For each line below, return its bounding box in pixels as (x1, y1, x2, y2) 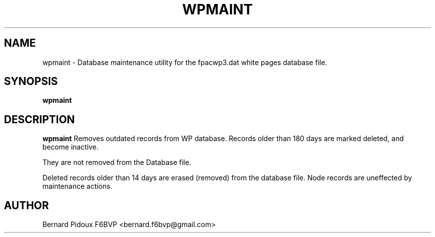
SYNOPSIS (4, 75, 58, 88)
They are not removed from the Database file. (42, 158, 191, 167)
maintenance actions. (42, 182, 113, 191)
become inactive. (42, 143, 99, 152)
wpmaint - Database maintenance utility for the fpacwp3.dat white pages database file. (42, 58, 327, 67)
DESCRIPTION (4, 113, 75, 126)
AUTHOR (4, 199, 49, 212)
